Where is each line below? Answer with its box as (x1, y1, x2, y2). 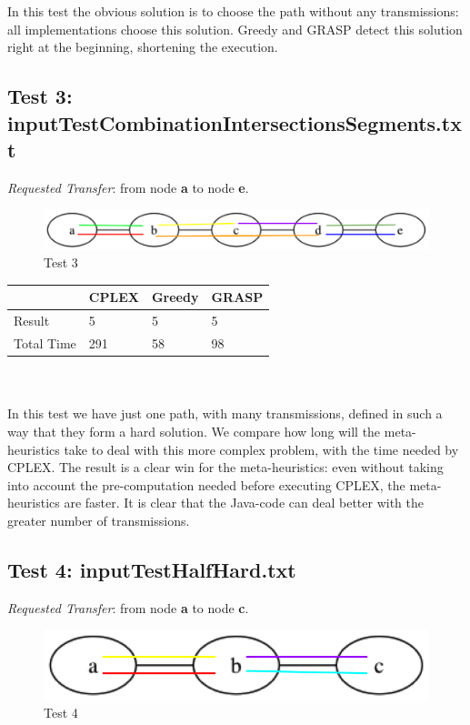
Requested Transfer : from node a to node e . (7, 177, 249, 196)
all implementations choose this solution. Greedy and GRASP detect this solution (7, 19, 463, 38)
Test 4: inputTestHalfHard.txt (7, 555, 296, 583)
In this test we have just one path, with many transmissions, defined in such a (7, 404, 443, 423)
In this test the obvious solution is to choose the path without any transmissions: (7, 2, 459, 20)
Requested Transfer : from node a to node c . (7, 598, 249, 617)
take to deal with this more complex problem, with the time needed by (64, 439, 459, 458)
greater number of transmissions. (7, 510, 190, 529)
